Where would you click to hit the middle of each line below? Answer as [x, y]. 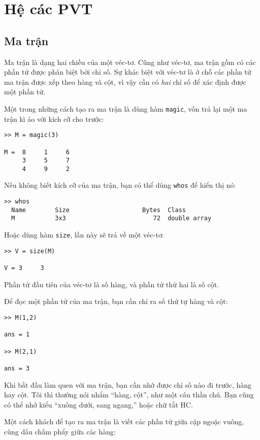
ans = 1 [17, 335]
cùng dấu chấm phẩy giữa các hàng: [60, 431]
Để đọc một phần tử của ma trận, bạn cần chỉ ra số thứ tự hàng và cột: [116, 301]
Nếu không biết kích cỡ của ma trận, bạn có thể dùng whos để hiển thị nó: [120, 185]
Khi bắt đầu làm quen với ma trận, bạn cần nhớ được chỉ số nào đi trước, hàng [128, 384]
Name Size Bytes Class [99, 210]
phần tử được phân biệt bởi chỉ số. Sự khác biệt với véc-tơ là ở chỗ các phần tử [128, 72]
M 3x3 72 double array [111, 218]
